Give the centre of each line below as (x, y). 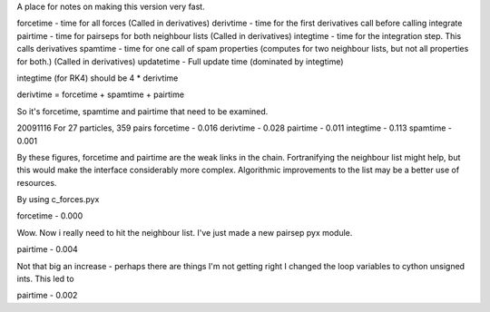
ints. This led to (45, 279)
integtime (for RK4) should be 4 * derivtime (98, 78)
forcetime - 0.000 (50, 216)
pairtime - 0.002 (47, 296)
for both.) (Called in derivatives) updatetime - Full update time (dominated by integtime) (180, 61)
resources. (37, 182)
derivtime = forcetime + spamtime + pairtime (101, 94)
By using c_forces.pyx (58, 200)
